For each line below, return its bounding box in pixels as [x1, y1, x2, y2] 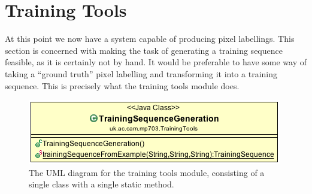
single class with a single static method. [29, 178, 174, 190]
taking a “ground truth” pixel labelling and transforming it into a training [5, 67, 277, 80]
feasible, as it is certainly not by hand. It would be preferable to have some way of [5, 56, 307, 68]
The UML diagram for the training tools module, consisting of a [29, 166, 265, 178]
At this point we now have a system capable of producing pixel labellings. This [5, 32, 295, 45]
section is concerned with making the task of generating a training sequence [5, 44, 283, 56]
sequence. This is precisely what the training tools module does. [5, 79, 240, 92]
